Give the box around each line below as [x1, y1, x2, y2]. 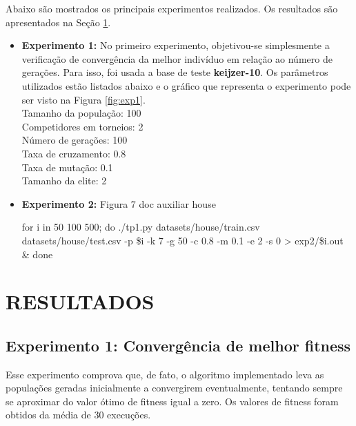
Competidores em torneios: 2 [21, 119, 144, 133]
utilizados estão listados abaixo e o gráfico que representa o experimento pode [21, 78, 351, 93]
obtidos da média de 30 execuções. [6, 407, 151, 422]
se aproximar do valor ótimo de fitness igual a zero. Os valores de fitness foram [6, 394, 339, 408]
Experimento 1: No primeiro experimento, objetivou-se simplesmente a [21, 38, 330, 52]
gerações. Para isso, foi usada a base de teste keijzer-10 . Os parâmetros [21, 65, 328, 79]
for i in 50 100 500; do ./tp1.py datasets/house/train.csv [21, 220, 260, 234]
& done [21, 246, 53, 261]
